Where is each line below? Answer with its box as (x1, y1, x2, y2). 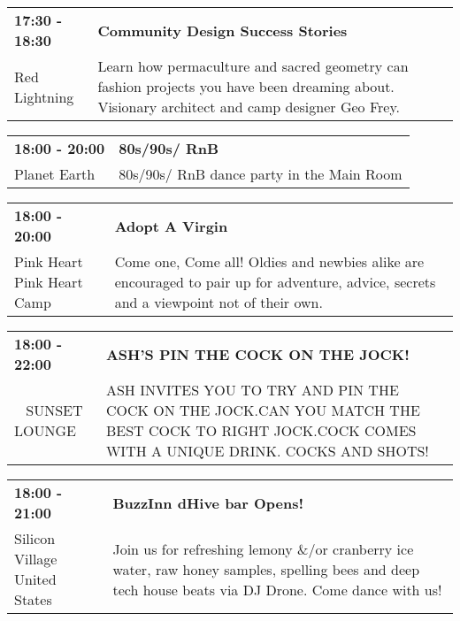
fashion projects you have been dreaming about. (97, 76, 395, 96)
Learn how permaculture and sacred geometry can (97, 56, 409, 76)
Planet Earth (14, 164, 96, 184)
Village (14, 548, 57, 569)
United (14, 569, 57, 589)
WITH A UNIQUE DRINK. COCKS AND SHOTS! (105, 441, 429, 461)
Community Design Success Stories (97, 19, 348, 41)
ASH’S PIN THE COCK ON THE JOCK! (105, 343, 410, 364)
